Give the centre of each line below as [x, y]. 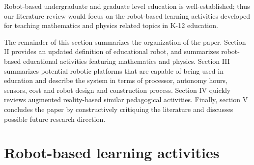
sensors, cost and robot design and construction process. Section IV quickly [117, 90]
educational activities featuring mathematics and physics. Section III [126, 61]
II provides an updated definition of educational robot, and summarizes [112, 51]
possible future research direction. [55, 119]
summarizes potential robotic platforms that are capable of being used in [114, 70]
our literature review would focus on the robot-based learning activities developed [127, 15]
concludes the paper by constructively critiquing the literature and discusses [119, 109]
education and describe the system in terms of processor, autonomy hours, [116, 80]
